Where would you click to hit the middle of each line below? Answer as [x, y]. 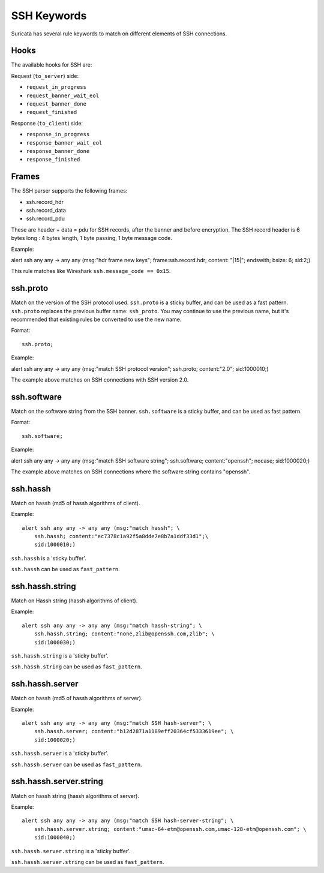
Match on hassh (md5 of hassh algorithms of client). [76, 503]
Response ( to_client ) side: [47, 123]
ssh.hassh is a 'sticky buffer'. [49, 558]
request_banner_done [56, 104]
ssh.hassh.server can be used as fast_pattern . [76, 764]
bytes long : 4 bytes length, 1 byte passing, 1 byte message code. [91, 238]
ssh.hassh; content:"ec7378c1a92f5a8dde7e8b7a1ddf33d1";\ [121, 536]
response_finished [53, 160]
